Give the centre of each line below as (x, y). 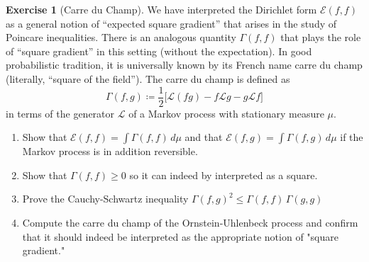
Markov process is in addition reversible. (110, 151)
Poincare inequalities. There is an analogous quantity (121, 37)
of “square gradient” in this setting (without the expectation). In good (159, 51)
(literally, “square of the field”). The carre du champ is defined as (148, 78)
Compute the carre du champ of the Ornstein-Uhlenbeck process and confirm (190, 222)
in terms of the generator (60, 113)
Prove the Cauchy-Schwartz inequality (105, 199)
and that (204, 137)
